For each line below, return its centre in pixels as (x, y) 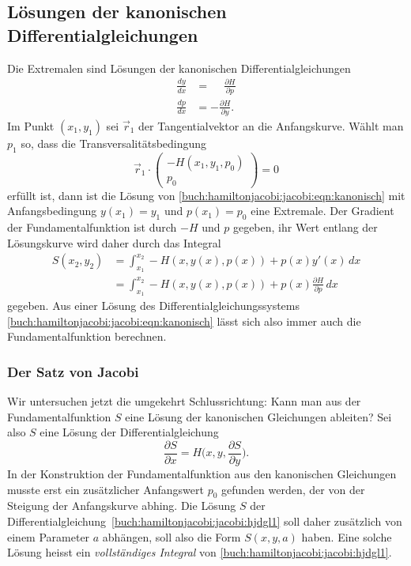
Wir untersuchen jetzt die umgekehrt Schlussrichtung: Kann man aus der (184, 401)
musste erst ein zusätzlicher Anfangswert (106, 489)
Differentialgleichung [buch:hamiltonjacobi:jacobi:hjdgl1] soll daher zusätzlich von (205, 521)
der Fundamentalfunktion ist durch (92, 227)
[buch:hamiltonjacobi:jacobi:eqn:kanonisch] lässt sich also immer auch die (184, 321)
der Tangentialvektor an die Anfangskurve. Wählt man (271, 125)
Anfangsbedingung (52, 211)
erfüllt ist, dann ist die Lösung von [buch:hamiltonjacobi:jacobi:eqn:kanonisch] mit (206, 195)
